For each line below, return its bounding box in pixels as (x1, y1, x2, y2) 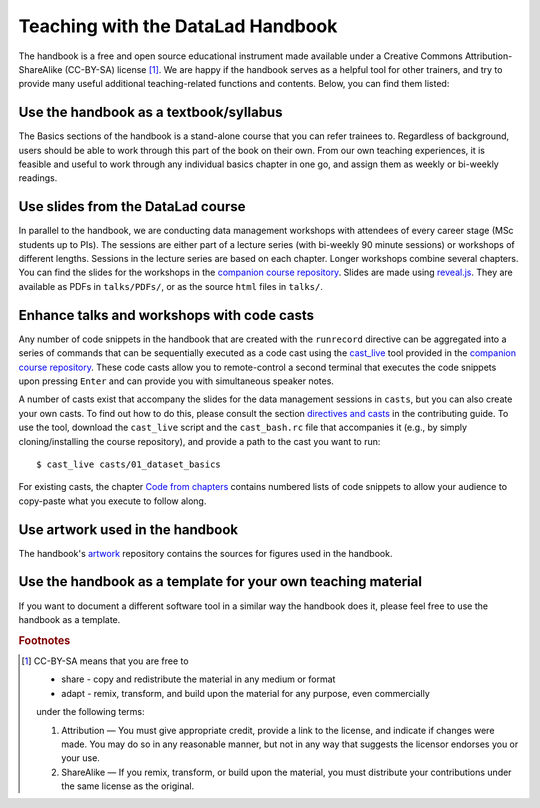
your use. (61, 752, 100, 764)
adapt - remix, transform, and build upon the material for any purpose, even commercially (61, 687, 430, 699)
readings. (18, 172, 58, 184)
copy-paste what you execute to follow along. (18, 495, 207, 507)
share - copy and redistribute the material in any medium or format (61, 673, 336, 685)
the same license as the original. (61, 780, 195, 792)
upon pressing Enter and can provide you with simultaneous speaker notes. (18, 375, 335, 387)
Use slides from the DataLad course (18, 198, 246, 215)
